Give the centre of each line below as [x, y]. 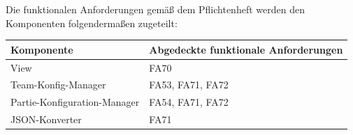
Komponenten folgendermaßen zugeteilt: [92, 23]
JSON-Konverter [46, 119]
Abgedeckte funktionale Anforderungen [246, 49]
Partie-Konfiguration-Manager [75, 102]
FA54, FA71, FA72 [189, 102]
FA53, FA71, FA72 [189, 85]
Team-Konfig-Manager [58, 85]
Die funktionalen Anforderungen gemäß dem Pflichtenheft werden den [155, 9]
